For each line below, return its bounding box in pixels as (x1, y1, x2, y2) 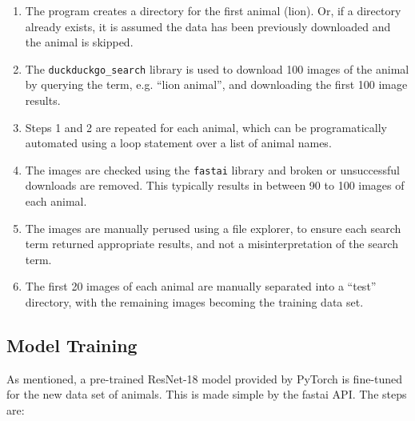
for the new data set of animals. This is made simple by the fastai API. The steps (6, 386, 407, 403)
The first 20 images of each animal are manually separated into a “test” (25, 278, 377, 295)
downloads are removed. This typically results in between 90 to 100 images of (25, 177, 405, 194)
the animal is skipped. (25, 34, 134, 50)
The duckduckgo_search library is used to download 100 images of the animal (25, 60, 409, 77)
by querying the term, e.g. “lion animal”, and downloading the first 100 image (25, 76, 408, 93)
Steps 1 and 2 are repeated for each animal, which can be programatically (25, 118, 387, 135)
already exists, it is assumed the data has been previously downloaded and (25, 18, 391, 34)
